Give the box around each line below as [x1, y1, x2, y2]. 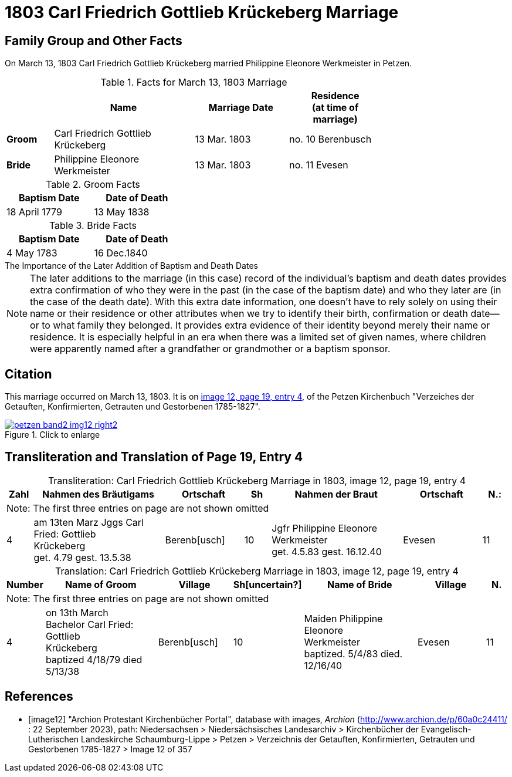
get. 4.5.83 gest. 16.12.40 [272, 545, 382, 558]
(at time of [311, 102, 359, 114]
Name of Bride [327, 578, 392, 590]
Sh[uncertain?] [233, 578, 302, 590]
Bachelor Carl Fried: [45, 618, 134, 630]
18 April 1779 [6, 206, 62, 218]
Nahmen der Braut [294, 488, 378, 500]
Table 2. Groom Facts [46, 178, 140, 191]
